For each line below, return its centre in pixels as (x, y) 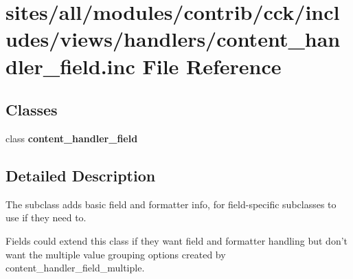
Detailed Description (81, 175)
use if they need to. (46, 217)
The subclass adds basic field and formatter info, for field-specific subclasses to (171, 204)
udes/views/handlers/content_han (173, 39)
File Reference (212, 66)
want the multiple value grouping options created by (116, 254)
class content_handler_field (72, 138)
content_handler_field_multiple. (75, 268)
